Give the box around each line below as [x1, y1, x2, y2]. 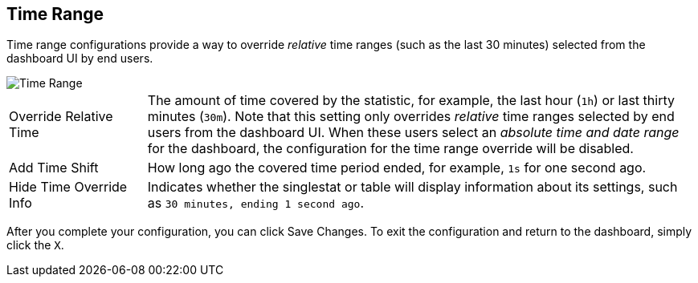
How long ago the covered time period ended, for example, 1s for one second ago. [147, 160, 647, 176]
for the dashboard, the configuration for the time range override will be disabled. [147, 140, 634, 157]
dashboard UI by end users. [6, 51, 153, 66]
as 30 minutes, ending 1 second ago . [147, 195, 364, 212]
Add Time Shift [9, 160, 99, 176]
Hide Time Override [9, 179, 128, 196]
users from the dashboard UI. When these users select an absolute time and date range [147, 124, 680, 141]
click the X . [6, 238, 64, 253]
